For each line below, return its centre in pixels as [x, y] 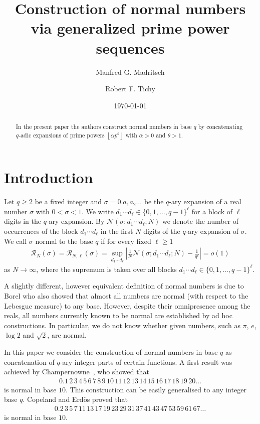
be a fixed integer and [68, 201]
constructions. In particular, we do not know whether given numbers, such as [122, 325]
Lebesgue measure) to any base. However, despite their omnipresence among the [127, 305]
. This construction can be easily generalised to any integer [156, 389]
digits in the [23, 221]
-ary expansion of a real [205, 201]
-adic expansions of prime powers [62, 135]
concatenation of [29, 362]
